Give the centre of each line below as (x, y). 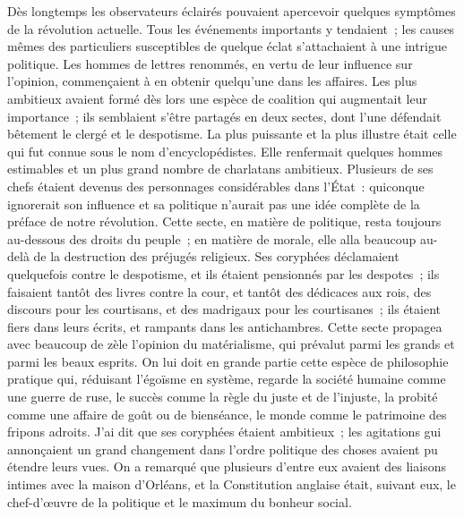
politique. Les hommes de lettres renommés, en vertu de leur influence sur (210, 63)
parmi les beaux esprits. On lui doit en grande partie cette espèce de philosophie (228, 361)
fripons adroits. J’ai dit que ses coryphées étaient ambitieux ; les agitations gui (224, 432)
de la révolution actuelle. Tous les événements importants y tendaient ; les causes (231, 28)
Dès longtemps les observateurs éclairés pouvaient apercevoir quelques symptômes (232, 11)
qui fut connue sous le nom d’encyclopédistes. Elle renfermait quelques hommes (225, 151)
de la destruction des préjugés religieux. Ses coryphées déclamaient (216, 256)
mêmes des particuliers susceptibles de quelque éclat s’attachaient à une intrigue (227, 46)
